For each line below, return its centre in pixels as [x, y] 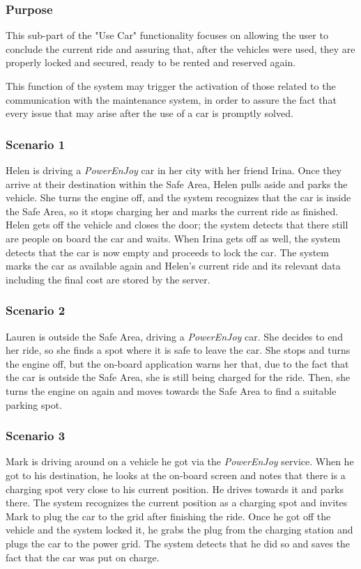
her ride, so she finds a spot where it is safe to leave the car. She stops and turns [178, 350]
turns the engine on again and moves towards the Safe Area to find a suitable [171, 390]
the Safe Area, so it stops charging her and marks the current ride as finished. [172, 211]
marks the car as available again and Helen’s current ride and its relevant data [173, 266]
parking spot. [34, 404]
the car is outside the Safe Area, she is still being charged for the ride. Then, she [178, 377]
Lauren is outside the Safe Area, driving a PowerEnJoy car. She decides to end [174, 336]
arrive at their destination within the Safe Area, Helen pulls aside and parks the [177, 184]
